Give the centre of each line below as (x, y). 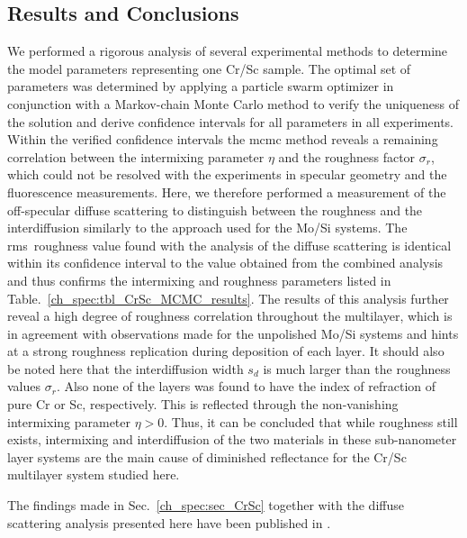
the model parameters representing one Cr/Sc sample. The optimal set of (209, 68)
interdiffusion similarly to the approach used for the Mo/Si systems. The (207, 228)
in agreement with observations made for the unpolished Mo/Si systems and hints (233, 333)
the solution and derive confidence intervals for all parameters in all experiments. (230, 121)
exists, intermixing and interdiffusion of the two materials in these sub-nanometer (232, 439)
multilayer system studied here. (94, 474)
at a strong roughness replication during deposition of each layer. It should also (226, 351)
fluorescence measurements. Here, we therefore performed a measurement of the (227, 191)
